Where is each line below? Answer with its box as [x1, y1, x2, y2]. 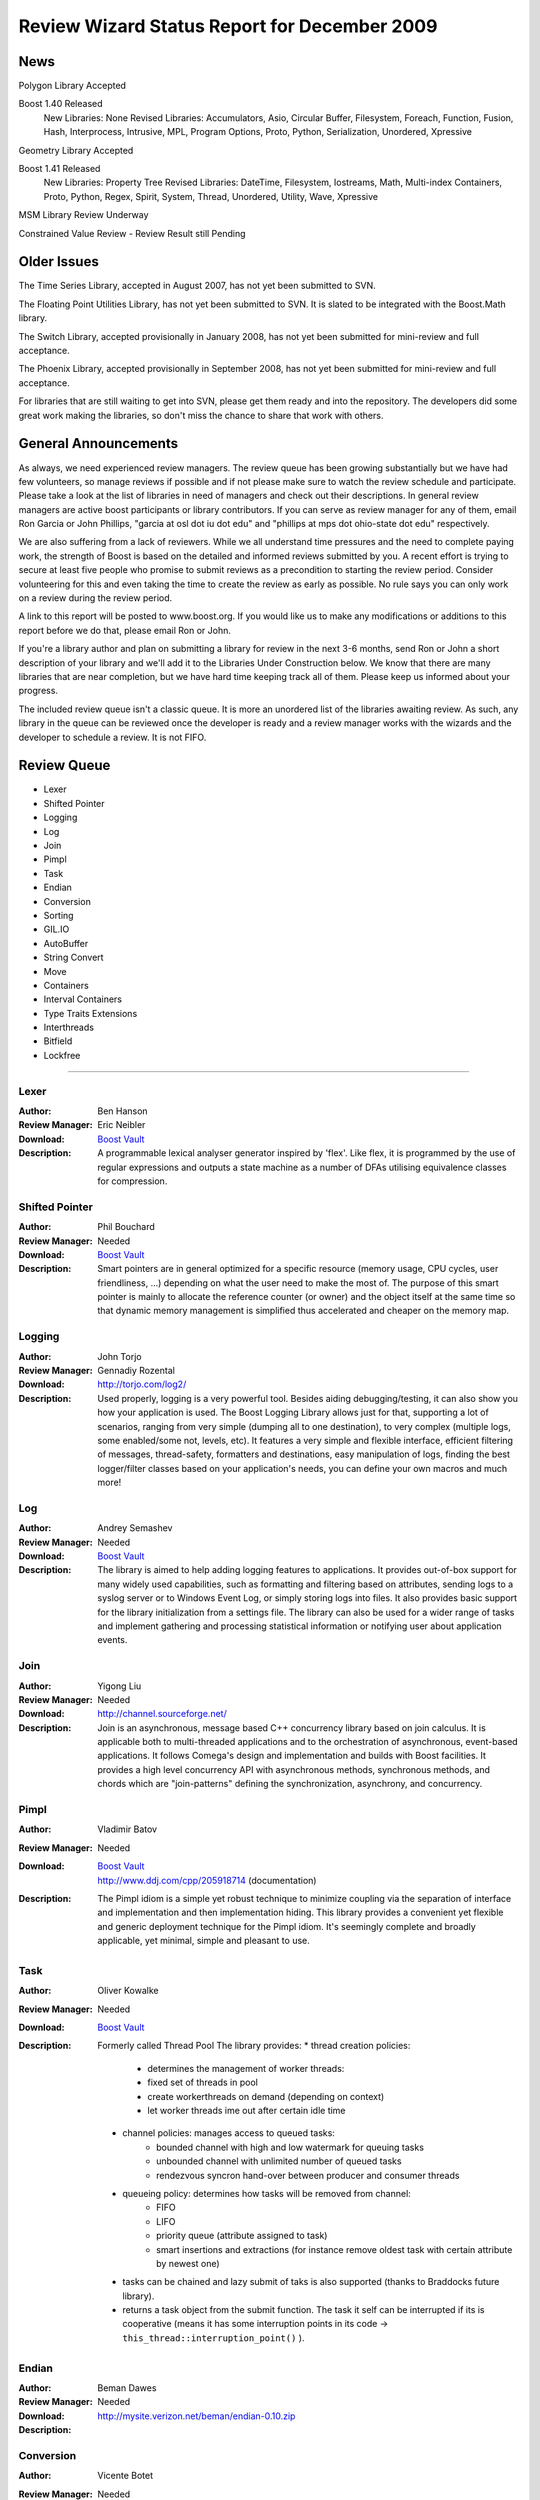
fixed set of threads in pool [147, 2076, 259, 2089]
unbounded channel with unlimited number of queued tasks [156, 2155, 402, 2167]
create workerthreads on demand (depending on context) [147, 2090, 385, 2102]
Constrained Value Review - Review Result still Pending [18, 227, 246, 239]
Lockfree [43, 1049, 81, 1061]
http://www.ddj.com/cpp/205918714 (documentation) [97, 1874, 317, 1886]
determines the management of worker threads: [147, 2062, 345, 2074]
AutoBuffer [43, 937, 89, 949]
